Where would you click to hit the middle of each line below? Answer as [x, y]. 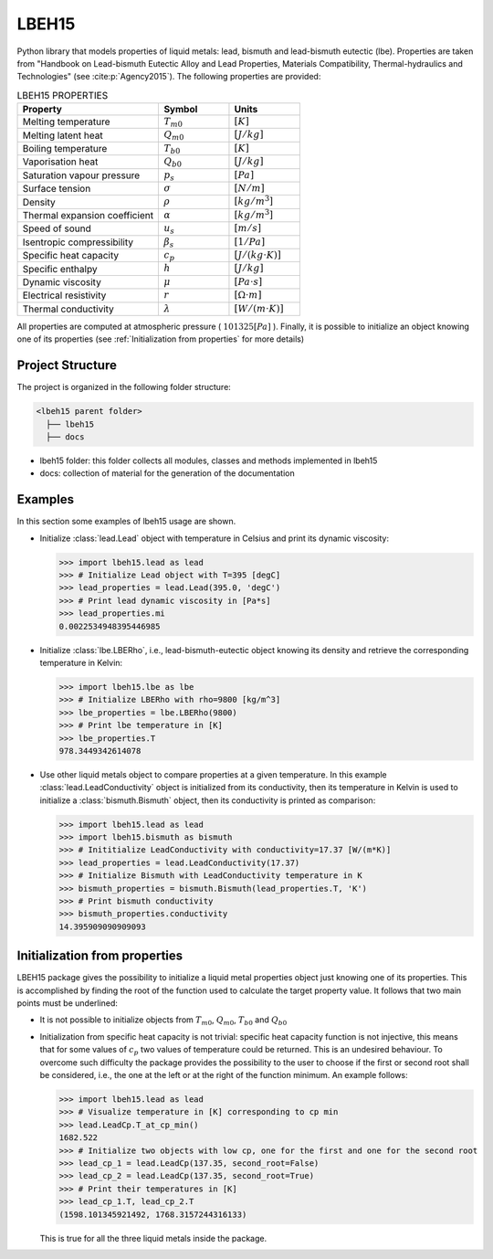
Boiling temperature [65, 149]
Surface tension [57, 189]
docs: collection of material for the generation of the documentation [168, 473]
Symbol [181, 110]
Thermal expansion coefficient [88, 216]
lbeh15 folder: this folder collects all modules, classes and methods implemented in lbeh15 [209, 460]
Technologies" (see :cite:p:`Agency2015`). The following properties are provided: [169, 77]
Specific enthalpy [60, 269]
